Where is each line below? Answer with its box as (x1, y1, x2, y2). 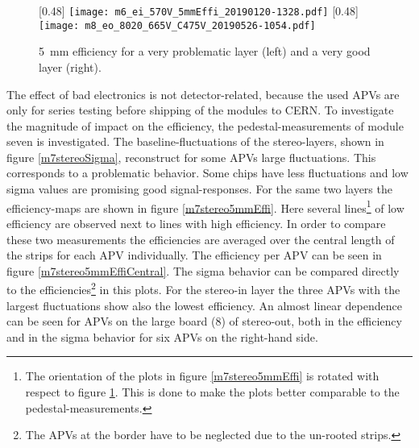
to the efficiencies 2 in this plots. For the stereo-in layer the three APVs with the (6, 279, 400, 297)
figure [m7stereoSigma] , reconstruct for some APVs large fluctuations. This (6, 148, 376, 165)
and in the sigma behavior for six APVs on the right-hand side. (6, 328, 318, 345)
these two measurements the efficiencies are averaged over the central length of (6, 230, 395, 247)
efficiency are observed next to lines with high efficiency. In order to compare (6, 214, 386, 231)
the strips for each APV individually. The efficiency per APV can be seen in (6, 247, 382, 263)
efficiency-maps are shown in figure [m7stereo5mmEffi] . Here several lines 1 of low (6, 197, 404, 216)
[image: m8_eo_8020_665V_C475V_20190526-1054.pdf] (39, 19, 316, 31)
